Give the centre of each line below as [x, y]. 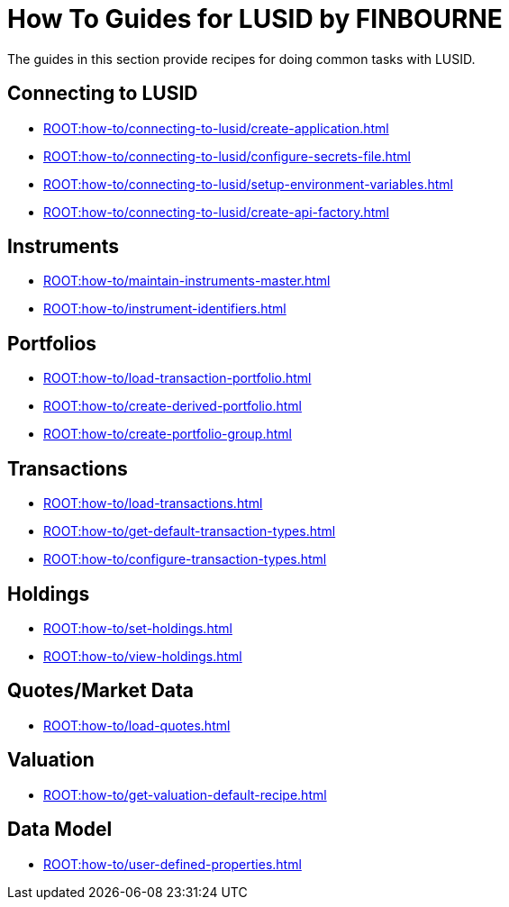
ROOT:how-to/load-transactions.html [153, 503]
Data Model [60, 830]
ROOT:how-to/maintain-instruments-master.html [187, 281]
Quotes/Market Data [101, 691]
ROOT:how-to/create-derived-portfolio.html [173, 406]
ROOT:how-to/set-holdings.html [138, 628]
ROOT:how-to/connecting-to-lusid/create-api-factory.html [216, 212]
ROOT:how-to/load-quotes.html [137, 725]
